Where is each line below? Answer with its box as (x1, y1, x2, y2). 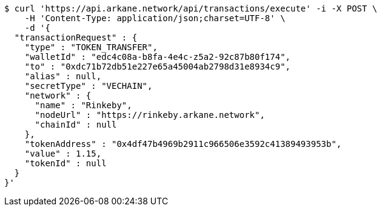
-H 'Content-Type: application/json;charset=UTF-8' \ (24, 13, 286, 23)
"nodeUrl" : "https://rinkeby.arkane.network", (35, 110, 265, 120)
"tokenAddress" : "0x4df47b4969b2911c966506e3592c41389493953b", (24, 139, 342, 149)
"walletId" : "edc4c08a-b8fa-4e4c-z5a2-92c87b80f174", (24, 52, 291, 62)
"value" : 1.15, (24, 149, 102, 158)
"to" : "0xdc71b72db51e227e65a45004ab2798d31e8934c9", (24, 62, 291, 71)
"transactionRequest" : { (14, 33, 138, 42)
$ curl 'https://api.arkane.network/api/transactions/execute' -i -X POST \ (4, 4, 378, 13)
